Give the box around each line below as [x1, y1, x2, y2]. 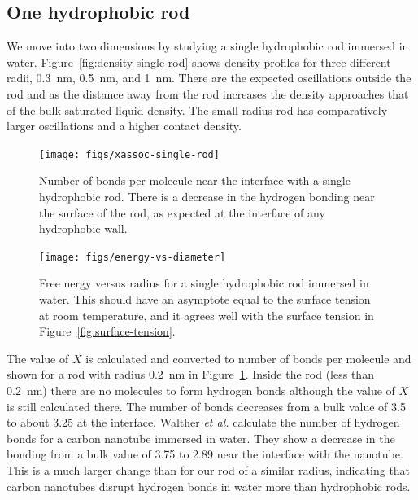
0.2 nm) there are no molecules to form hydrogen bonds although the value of [7, 382, 395, 399]
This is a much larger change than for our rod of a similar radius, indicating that [7, 461, 411, 478]
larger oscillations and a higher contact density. [7, 117, 242, 134]
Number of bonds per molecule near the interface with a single [39, 172, 351, 189]
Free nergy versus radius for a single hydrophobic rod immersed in [39, 274, 369, 292]
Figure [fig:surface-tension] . [39, 322, 176, 340]
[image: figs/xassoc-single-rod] [39, 148, 220, 160]
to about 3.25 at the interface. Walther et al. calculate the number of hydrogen [7, 414, 400, 431]
